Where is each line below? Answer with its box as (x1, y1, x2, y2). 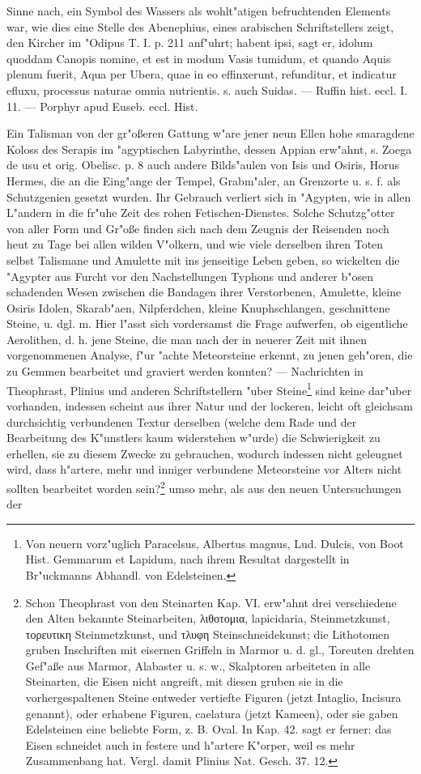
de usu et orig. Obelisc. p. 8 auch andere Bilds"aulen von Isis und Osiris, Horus (6, 156, 399, 173)
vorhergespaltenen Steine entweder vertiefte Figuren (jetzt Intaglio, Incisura (25, 689, 402, 706)
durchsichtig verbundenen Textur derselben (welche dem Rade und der (6, 413, 357, 430)
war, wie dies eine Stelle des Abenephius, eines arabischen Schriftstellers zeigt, (6, 18, 394, 35)
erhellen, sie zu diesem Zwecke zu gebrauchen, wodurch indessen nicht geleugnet (6, 444, 403, 461)
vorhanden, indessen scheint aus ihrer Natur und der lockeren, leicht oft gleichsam (6, 397, 413, 414)
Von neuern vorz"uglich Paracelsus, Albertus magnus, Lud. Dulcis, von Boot (25, 534, 404, 551)
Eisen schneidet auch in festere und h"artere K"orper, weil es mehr (25, 736, 355, 753)
